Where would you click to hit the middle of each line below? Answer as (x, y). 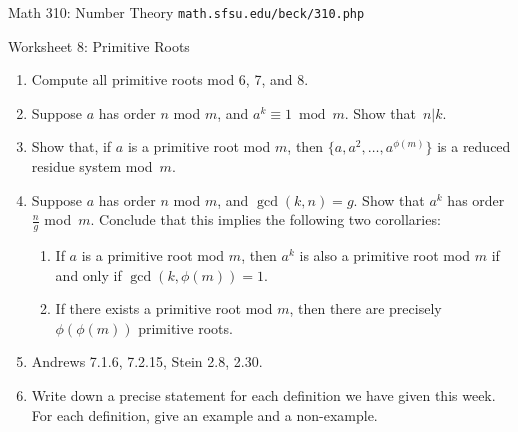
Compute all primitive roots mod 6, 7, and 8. (170, 79)
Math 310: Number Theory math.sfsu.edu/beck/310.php (186, 12)
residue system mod (92, 166)
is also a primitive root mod (385, 255)
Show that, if (71, 146)
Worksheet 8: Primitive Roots (99, 45)
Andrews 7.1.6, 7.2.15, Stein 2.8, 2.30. (147, 361)
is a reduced (474, 146)
